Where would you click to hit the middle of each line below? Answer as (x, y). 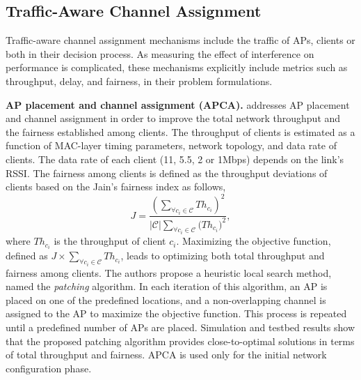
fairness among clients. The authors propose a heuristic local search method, (169, 272)
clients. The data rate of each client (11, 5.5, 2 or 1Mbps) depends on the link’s (175, 159)
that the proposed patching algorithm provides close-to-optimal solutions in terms (180, 341)
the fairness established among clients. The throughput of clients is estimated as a (180, 131)
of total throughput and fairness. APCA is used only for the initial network (166, 355)
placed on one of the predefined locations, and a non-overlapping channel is (166, 299)
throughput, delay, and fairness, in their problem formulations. (139, 81)
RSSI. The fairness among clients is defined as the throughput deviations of (167, 173)
